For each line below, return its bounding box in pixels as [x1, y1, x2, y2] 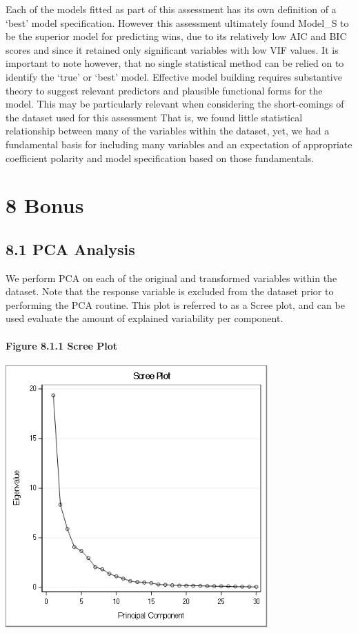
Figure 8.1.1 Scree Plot [6, 338, 118, 352]
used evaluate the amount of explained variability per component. [6, 311, 284, 325]
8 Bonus [6, 191, 84, 219]
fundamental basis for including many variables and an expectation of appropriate [6, 137, 352, 151]
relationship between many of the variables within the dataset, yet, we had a [6, 123, 330, 138]
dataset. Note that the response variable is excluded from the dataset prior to [6, 284, 334, 299]
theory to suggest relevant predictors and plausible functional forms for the [6, 83, 323, 97]
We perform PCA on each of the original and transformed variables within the [6, 270, 337, 285]
